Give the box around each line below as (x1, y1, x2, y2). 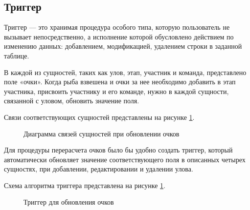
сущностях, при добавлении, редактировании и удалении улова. (4, 164, 193, 174)
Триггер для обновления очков (23, 196, 114, 207)
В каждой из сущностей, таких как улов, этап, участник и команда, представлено (4, 67, 247, 77)
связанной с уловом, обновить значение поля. (4, 95, 139, 106)
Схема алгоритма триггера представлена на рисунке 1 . (4, 180, 165, 190)
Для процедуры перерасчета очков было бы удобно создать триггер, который (4, 145, 233, 155)
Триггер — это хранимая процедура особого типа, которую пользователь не (4, 22, 230, 32)
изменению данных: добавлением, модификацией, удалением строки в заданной (4, 41, 242, 51)
